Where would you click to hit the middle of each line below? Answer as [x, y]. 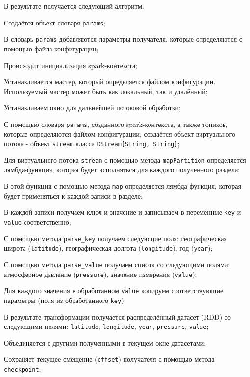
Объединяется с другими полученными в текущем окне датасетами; [105, 342]
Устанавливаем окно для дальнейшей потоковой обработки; [92, 108]
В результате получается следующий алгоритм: [74, 6]
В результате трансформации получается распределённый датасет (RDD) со [118, 316]
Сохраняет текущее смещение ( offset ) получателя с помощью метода [109, 359]
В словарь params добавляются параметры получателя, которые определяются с [123, 39]
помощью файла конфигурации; [51, 48]
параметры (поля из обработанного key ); [65, 300]
